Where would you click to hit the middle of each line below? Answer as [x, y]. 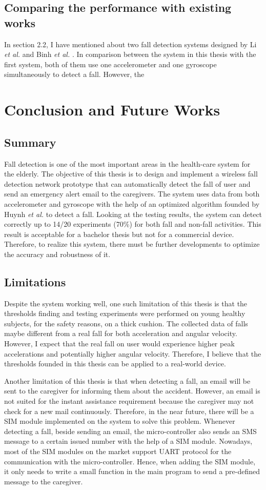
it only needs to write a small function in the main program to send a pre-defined [132, 471]
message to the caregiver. [44, 481]
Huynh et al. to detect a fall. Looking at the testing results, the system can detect [133, 214]
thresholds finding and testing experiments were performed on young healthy [125, 313]
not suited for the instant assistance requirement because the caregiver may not [129, 401]
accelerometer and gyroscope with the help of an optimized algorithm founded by [132, 203]
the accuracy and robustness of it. [57, 254]
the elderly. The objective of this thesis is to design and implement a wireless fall [131, 174]
